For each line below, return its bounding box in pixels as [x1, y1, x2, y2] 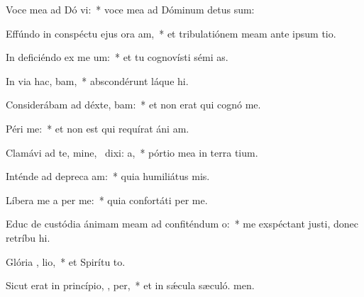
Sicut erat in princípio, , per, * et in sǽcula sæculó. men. [6, 278, 255, 293]
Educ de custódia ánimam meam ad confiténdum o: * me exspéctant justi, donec [6, 216, 359, 231]
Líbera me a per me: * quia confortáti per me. [6, 192, 208, 207]
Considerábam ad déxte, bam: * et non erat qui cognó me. [6, 97, 261, 112]
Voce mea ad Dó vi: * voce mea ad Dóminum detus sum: [6, 2, 255, 16]
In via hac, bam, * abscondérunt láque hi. [6, 73, 189, 88]
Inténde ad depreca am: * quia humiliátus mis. [6, 169, 210, 184]
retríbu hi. [6, 230, 50, 245]
